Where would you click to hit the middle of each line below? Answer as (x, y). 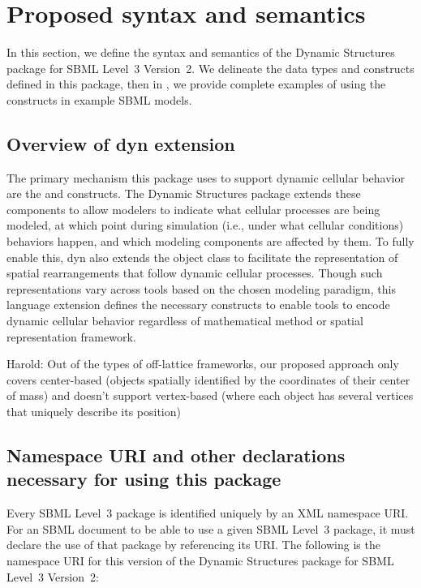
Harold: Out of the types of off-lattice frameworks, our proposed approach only (203, 364)
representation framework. (71, 336)
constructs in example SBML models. (99, 99)
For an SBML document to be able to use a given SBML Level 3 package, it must (211, 528)
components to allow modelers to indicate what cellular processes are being (193, 209)
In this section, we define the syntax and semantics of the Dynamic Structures (201, 52)
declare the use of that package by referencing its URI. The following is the (193, 545)
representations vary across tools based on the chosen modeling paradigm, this (201, 288)
